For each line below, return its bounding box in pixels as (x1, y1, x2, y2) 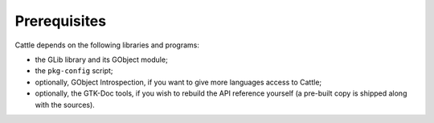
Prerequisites (14, 12, 107, 30)
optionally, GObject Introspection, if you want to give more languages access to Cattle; (35, 77, 322, 87)
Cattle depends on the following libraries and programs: (14, 40, 200, 50)
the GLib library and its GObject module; (35, 55, 168, 64)
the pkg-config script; (35, 66, 113, 76)
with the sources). (35, 100, 96, 109)
